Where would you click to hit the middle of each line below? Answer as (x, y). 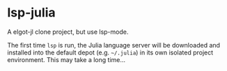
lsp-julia (31, 13)
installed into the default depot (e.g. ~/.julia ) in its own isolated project (110, 52)
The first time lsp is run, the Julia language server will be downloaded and (114, 45)
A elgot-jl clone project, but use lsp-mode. (68, 32)
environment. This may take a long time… (66, 59)
